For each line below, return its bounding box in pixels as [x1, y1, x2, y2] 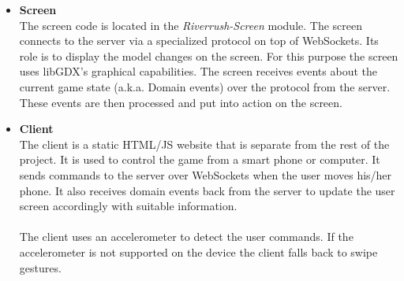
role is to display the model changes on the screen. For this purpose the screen [19, 47, 398, 64]
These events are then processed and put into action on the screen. [19, 94, 342, 110]
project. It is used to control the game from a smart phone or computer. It [19, 151, 380, 168]
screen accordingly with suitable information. [19, 198, 238, 214]
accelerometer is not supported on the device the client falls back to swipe [19, 243, 378, 260]
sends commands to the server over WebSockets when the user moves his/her [19, 166, 392, 183]
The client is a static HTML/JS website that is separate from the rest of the [19, 135, 390, 152]
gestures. [19, 259, 62, 275]
